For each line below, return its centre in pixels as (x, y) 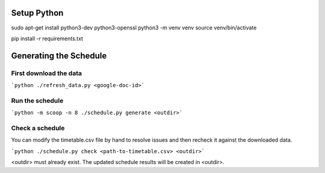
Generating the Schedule (59, 56)
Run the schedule (37, 100)
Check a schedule (38, 128)
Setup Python (37, 13)
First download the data (47, 73)
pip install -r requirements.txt (47, 38)
